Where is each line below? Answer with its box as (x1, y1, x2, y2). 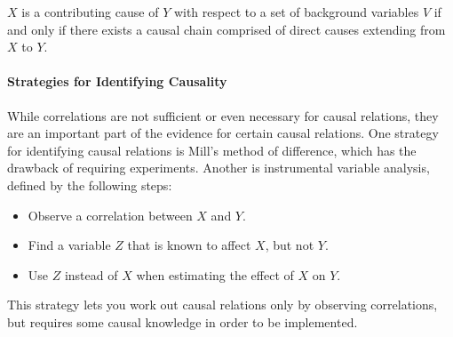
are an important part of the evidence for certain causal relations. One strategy (7, 124, 439, 142)
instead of (64, 265, 118, 284)
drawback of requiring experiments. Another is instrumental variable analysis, (7, 158, 430, 177)
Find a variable (28, 236, 111, 254)
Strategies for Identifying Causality (7, 72, 227, 91)
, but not (265, 236, 314, 254)
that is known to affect (127, 236, 251, 254)
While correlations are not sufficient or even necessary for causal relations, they (7, 106, 439, 124)
